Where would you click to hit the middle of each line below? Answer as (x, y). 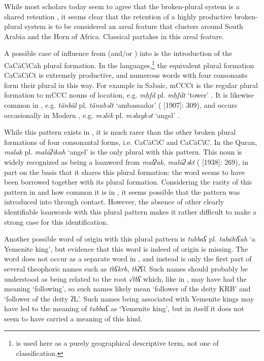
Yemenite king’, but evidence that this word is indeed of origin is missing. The (126, 248)
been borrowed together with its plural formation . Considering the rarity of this (128, 182)
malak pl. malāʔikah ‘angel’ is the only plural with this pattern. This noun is (123, 152)
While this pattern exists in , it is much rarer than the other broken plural (120, 132)
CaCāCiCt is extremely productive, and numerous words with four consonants (126, 75)
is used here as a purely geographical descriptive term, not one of (117, 343)
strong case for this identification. (56, 221)
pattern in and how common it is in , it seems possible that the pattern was (122, 191)
